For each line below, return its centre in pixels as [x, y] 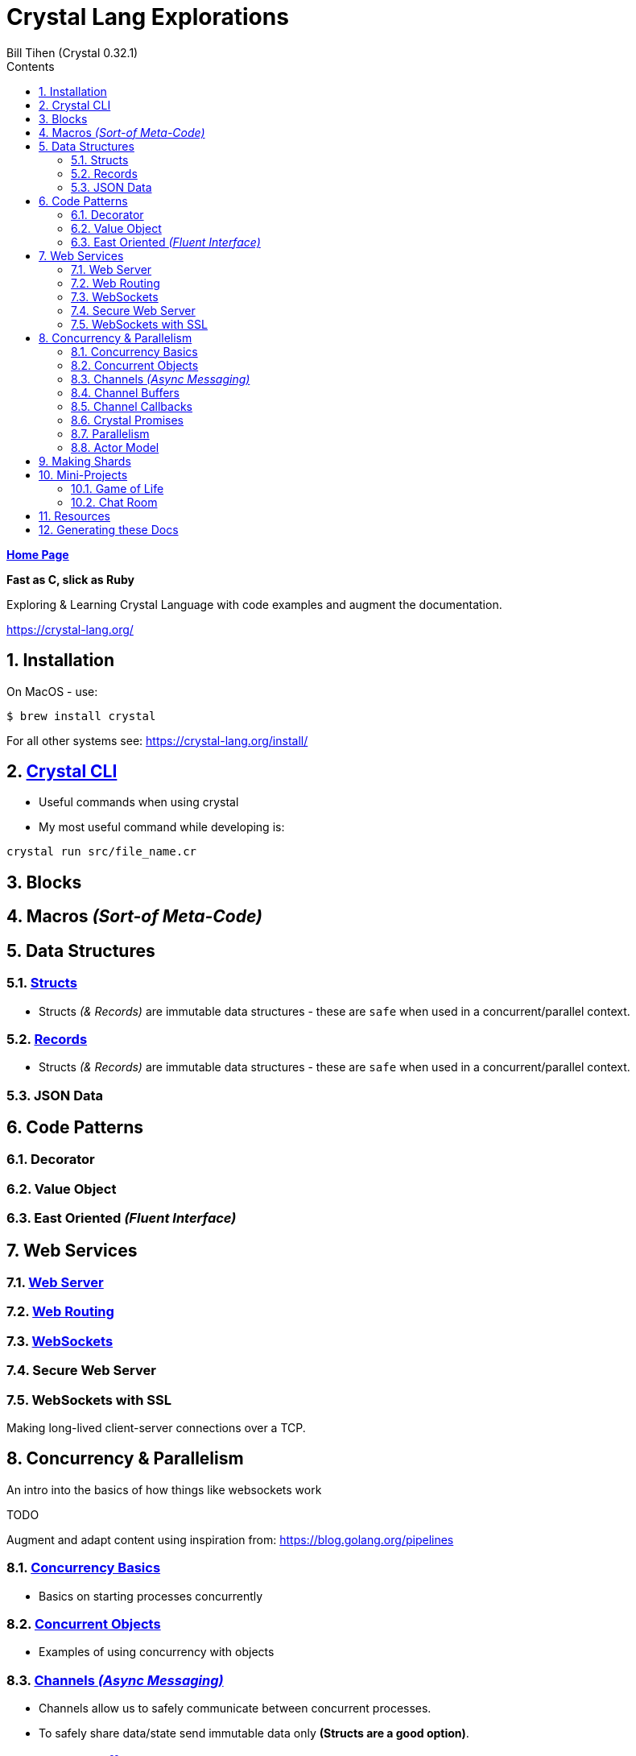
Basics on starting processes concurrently [151, 1596]
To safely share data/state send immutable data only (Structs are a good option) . [254, 1733]
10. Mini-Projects [83, 474]
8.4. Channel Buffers [125, 392]
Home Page [38, 554]
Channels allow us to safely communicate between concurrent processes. [235, 1708]
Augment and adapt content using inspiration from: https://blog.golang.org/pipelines [230, 1539]
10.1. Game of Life [118, 488]
